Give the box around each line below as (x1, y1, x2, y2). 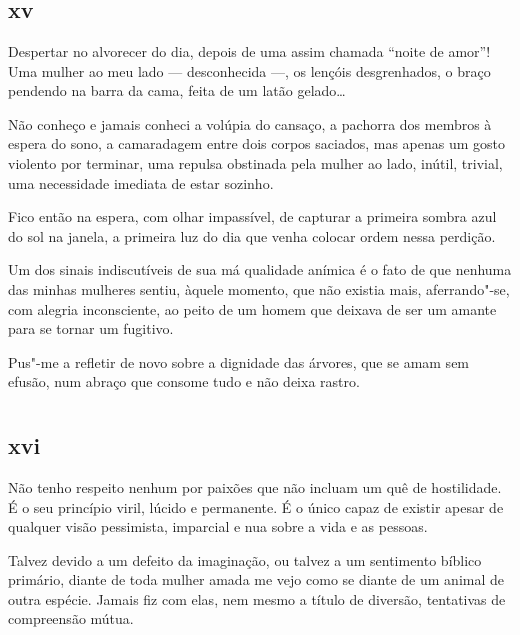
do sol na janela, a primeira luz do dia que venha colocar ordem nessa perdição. (8, 225, 496, 246)
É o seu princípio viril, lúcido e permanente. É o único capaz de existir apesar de (8, 496, 504, 517)
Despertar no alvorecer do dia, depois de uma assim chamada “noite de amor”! (8, 41, 491, 61)
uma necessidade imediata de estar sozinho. (8, 172, 274, 193)
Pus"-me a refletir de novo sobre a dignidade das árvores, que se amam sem (8, 351, 470, 372)
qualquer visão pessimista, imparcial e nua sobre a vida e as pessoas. (8, 516, 428, 537)
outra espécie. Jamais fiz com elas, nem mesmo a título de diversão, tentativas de (8, 588, 506, 609)
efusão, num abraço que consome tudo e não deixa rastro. (8, 371, 360, 392)
